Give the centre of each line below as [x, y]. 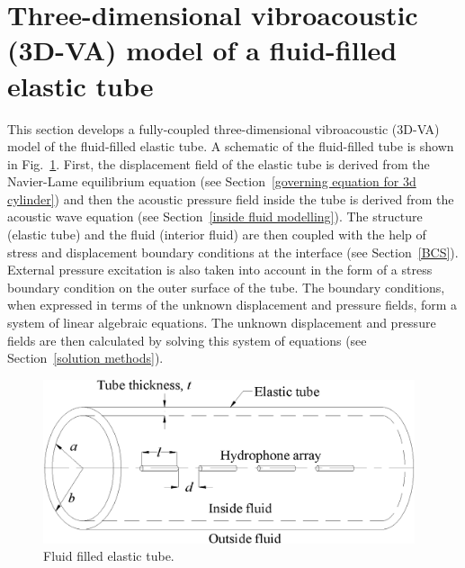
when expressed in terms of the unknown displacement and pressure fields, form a [232, 305]
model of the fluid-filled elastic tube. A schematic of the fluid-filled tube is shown [231, 146]
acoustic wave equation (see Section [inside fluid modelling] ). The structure [215, 216]
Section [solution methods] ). [85, 358]
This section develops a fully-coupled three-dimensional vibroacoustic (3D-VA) [224, 128]
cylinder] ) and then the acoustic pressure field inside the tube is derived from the [231, 198]
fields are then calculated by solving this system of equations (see [187, 340]
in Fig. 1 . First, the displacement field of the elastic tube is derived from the [219, 163]
